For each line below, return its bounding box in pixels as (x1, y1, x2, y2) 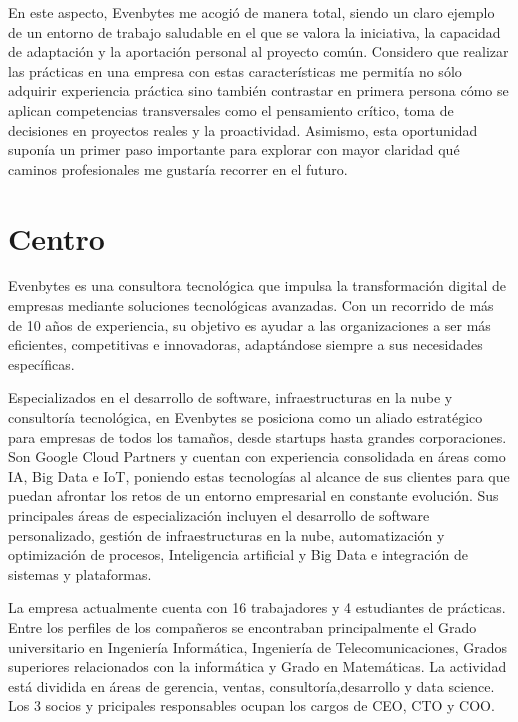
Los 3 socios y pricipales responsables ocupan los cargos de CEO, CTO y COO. (8, 695, 495, 716)
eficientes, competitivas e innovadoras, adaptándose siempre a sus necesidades (8, 334, 483, 355)
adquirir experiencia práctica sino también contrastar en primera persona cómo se (8, 80, 509, 101)
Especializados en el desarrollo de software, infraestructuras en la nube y (8, 387, 453, 408)
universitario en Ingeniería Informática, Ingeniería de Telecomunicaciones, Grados (8, 636, 508, 657)
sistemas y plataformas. (8, 563, 152, 584)
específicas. (8, 353, 75, 374)
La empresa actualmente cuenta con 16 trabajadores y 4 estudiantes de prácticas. (8, 597, 506, 618)
